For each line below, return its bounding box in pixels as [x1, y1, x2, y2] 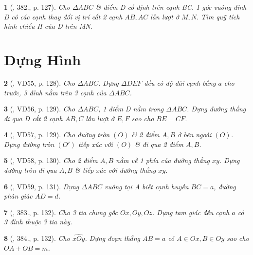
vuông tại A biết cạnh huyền [105, 181, 189, 191]
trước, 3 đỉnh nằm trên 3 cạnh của [4, 87, 107, 97]
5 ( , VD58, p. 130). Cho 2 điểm [4, 155, 98, 165]
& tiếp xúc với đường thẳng [75, 165, 156, 175]
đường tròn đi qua [4, 165, 57, 175]
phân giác [4, 191, 33, 201]
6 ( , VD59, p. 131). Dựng [4, 181, 79, 191]
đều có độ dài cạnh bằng [144, 77, 216, 88]
